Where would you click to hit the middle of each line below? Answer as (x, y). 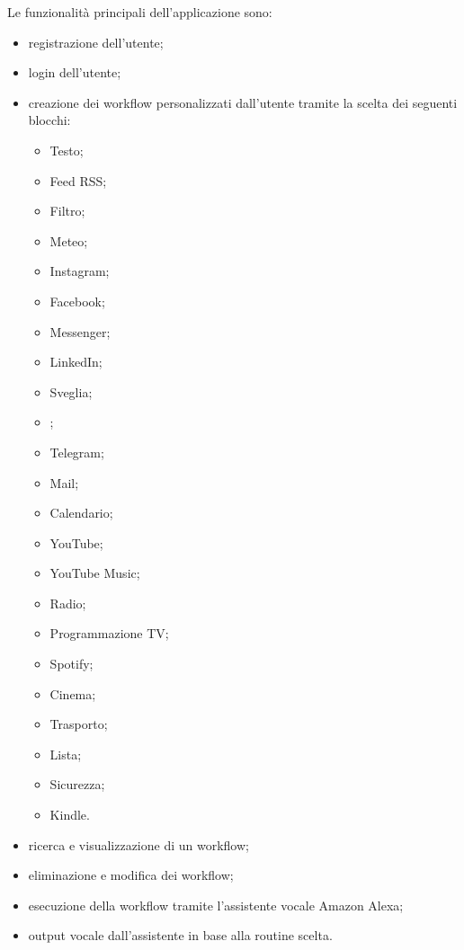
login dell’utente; (75, 72)
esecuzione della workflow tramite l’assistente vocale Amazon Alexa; (216, 905)
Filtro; (67, 211)
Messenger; (80, 331)
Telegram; (77, 452)
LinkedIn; (76, 362)
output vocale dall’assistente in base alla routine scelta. (180, 935)
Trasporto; (79, 724)
